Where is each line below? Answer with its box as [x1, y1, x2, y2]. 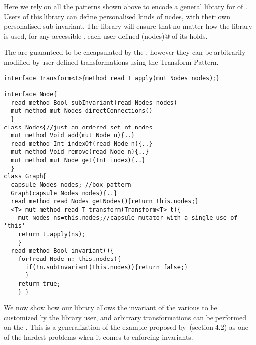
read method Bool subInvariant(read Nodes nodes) [11, 99, 177, 106]
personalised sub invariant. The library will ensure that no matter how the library [4, 21, 252, 31]
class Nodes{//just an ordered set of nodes [4, 124, 153, 131]
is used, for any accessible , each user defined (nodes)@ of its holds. [4, 30, 208, 41]
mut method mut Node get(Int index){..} [11, 157, 146, 164]
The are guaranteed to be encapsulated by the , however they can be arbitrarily [4, 47, 246, 57]
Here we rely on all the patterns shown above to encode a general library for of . [4, 1, 247, 11]
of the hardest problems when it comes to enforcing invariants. [4, 332, 193, 342]
